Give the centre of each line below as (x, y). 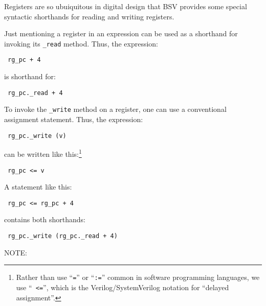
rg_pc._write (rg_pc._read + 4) (63, 236)
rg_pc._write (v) (37, 136)
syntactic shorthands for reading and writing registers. (89, 16)
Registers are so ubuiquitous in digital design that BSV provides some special (126, 6)
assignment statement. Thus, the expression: (74, 119)
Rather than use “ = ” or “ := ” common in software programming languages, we (138, 277)
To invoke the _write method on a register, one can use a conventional (115, 109)
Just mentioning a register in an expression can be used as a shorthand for (121, 33)
